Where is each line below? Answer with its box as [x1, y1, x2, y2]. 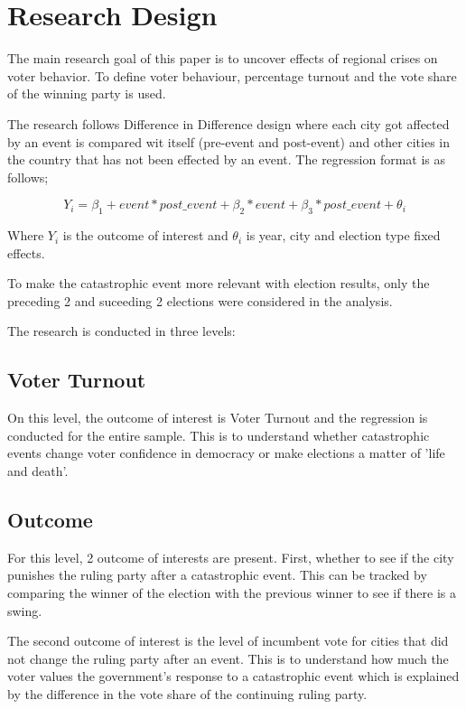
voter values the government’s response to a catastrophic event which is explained [7, 667, 460, 686]
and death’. [7, 462, 69, 480]
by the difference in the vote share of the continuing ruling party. [7, 684, 368, 703]
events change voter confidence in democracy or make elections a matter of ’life [7, 443, 445, 462]
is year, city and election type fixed [246, 226, 441, 245]
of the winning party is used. [7, 84, 166, 103]
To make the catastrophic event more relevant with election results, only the [7, 274, 430, 293]
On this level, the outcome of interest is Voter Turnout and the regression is [7, 408, 428, 427]
